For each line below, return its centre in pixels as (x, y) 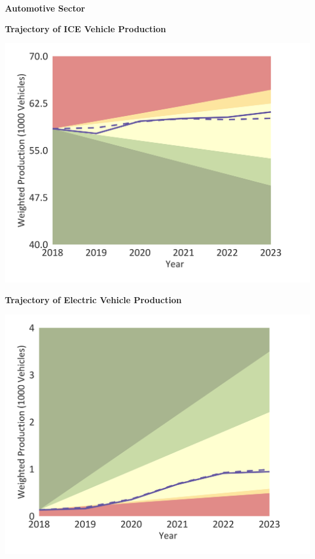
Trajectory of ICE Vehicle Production (85, 28)
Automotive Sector (45, 8)
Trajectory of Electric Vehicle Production (93, 300)
